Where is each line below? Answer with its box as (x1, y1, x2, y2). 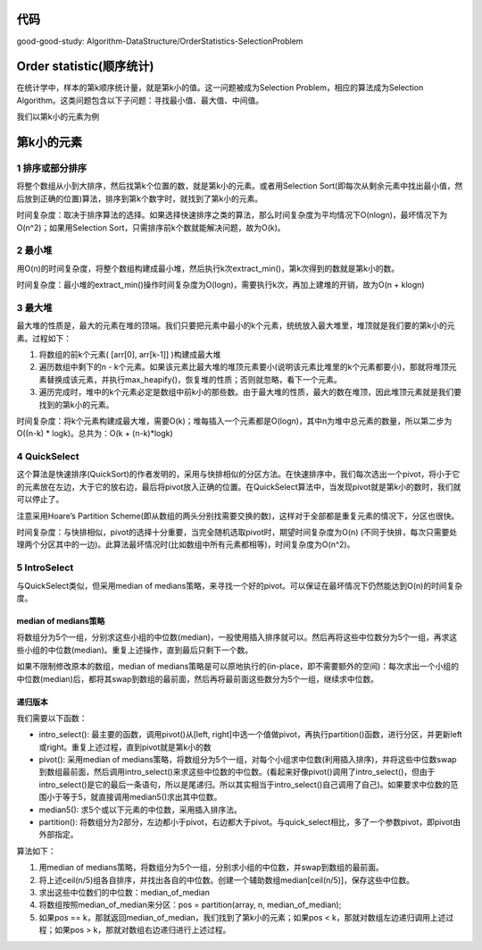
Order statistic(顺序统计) (16, 59, 154, 74)
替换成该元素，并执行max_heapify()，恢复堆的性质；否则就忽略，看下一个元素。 (46, 374, 343, 384)
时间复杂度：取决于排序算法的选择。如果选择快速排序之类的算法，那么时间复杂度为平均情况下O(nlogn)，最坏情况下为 (16, 210, 448, 221)
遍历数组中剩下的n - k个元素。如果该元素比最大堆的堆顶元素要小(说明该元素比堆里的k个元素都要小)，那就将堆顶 (38, 362, 450, 373)
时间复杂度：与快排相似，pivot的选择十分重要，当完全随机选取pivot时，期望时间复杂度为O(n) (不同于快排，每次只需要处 (16, 527, 458, 538)
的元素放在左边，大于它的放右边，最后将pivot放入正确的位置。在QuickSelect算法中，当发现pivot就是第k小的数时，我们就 (16, 481, 461, 492)
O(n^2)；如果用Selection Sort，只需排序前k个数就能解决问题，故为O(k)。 (16, 222, 286, 232)
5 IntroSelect (16, 561, 74, 574)
